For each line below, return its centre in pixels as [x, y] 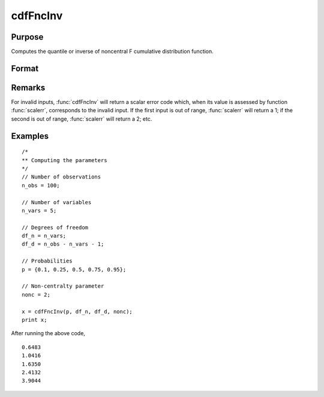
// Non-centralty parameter [63, 286]
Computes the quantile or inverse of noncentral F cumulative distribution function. [112, 52]
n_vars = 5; [39, 211]
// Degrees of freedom [55, 227]
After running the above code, [48, 333]
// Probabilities [47, 261]
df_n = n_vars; [44, 236]
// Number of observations [61, 177]
